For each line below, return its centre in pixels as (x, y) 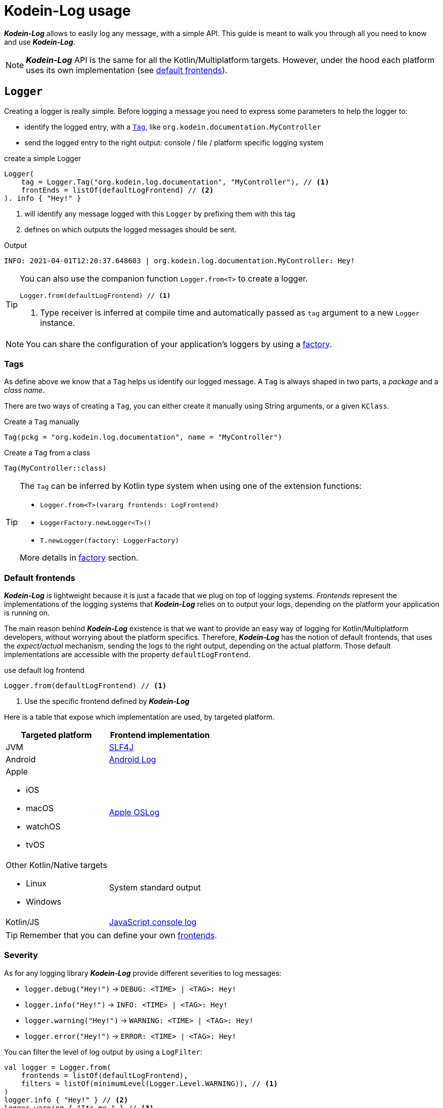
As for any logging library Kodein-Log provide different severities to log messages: (143, 973)
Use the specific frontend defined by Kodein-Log (107, 701)
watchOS (43, 827)
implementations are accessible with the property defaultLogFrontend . (127, 655)
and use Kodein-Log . (40, 42)
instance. (58, 322)
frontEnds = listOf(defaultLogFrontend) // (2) (117, 190)
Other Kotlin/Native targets (57, 865)
